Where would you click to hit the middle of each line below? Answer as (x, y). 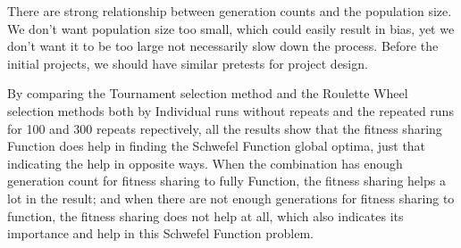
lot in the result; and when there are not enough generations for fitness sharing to (231, 198)
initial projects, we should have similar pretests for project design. (188, 63)
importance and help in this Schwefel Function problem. (160, 233)
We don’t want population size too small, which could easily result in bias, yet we (231, 28)
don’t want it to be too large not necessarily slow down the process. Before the (223, 46)
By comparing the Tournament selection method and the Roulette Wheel (208, 93)
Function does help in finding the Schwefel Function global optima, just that (217, 146)
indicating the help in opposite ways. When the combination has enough (205, 163)
